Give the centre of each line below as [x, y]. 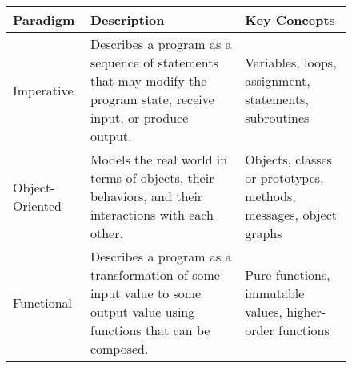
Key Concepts [290, 20]
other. [106, 233]
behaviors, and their [146, 196]
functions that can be [150, 330]
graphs [264, 233]
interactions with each [152, 214]
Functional [43, 302]
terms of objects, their [152, 178]
